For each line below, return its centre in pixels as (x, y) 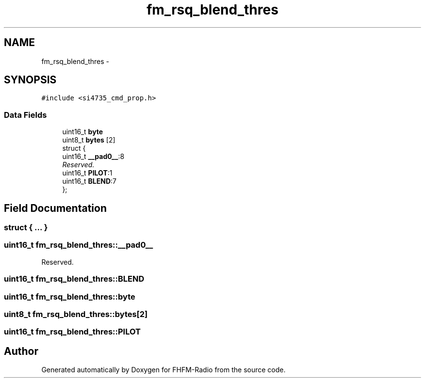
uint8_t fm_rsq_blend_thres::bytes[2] (76, 314)
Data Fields (25, 115)
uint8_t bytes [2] (89, 140)
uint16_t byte (83, 132)
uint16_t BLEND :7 (89, 181)
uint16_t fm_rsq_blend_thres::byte (70, 296)
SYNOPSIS (30, 80)
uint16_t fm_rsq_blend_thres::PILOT (73, 332)
